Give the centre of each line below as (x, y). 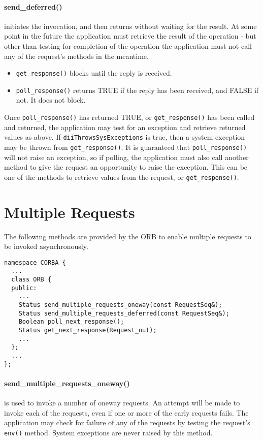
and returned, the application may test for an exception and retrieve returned (125, 127)
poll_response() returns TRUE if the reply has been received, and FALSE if (137, 90)
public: (24, 288)
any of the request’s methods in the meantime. (76, 56)
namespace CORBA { (35, 262)
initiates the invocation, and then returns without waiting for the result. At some (130, 26)
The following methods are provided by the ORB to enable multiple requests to (128, 236)
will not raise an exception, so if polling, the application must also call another (126, 157)
